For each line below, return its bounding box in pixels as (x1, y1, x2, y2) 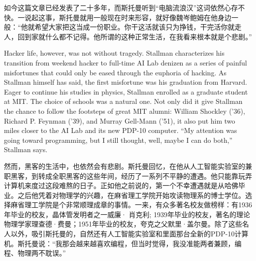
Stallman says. (4, 144, 48, 155)
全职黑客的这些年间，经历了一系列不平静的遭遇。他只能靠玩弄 (52, 170, 252, 181)
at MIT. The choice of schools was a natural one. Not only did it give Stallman (4, 96, 243, 106)
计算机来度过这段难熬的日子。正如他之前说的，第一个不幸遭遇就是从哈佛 (4, 180, 238, 191)
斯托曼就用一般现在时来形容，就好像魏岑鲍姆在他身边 (59, 12, 231, 22)
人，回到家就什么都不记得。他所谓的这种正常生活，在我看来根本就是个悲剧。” (4, 31, 252, 41)
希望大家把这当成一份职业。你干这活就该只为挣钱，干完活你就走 (34, 22, 242, 32)
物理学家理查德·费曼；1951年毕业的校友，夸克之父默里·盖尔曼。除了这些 (4, 219, 242, 229)
